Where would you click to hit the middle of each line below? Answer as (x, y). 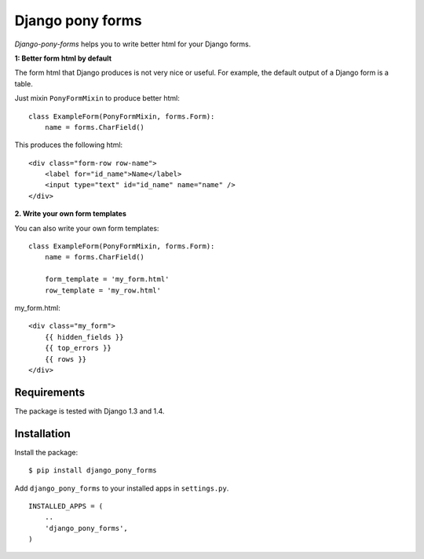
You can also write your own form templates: (87, 228)
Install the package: (46, 452)
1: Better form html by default (63, 58)
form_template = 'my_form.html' (107, 279)
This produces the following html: (69, 145)
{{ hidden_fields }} (84, 337)
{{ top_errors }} (78, 348)
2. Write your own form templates (71, 214)
